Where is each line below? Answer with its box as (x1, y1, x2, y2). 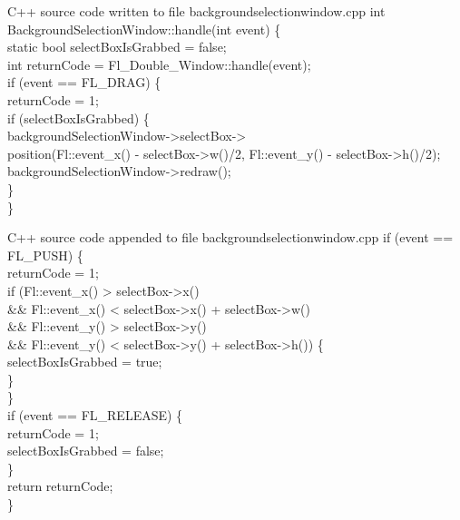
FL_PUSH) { (7, 245, 83, 264)
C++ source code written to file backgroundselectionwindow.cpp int (7, 2, 386, 20)
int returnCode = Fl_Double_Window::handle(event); (7, 54, 311, 74)
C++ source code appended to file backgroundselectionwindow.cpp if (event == (7, 228, 454, 247)
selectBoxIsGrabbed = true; (7, 352, 162, 371)
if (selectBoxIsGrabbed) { (7, 108, 150, 127)
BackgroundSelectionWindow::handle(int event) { (7, 19, 281, 38)
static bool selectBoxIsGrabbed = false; (7, 37, 227, 56)
